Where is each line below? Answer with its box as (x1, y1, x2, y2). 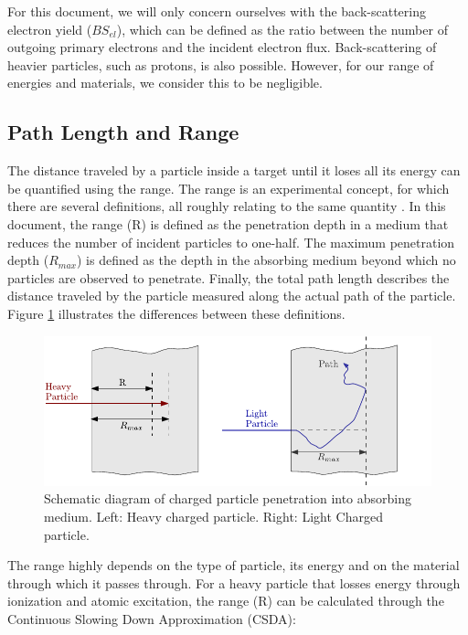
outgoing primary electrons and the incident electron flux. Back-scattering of (7, 37, 437, 57)
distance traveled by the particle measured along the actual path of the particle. (7, 286, 456, 305)
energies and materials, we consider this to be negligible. (7, 73, 323, 92)
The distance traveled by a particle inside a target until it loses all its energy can (7, 161, 461, 180)
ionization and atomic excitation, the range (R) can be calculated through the (7, 591, 444, 610)
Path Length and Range (7, 118, 239, 146)
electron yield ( (7, 19, 92, 38)
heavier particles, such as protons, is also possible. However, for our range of (7, 55, 434, 74)
